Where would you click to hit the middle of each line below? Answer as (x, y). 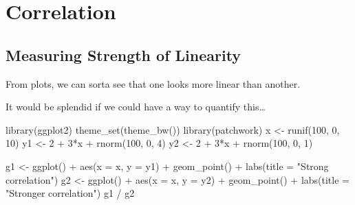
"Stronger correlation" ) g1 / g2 (70, 193)
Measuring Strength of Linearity (123, 55)
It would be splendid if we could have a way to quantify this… (136, 107)
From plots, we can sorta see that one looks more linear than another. (153, 83)
